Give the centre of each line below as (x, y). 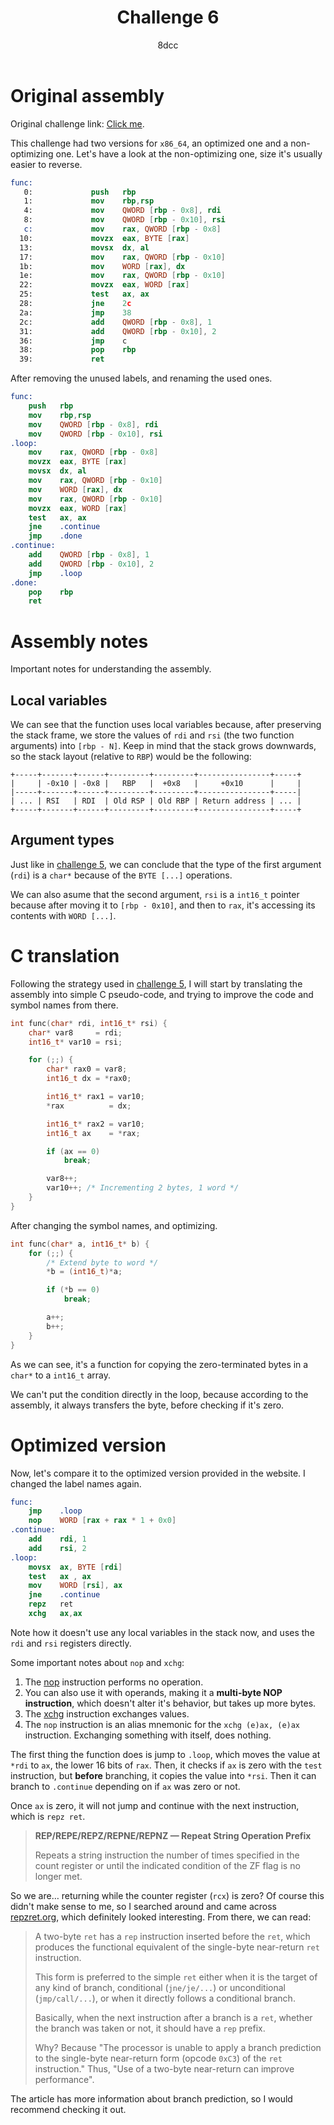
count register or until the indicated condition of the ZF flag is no (167, 1865)
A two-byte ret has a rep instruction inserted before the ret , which (172, 1936)
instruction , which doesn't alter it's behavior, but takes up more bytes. (170, 1703)
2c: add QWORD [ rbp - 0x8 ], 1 (116, 322)
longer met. (58, 1876)
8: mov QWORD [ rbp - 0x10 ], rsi (124, 220)
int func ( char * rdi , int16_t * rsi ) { (89, 1023)
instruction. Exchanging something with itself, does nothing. (148, 1735)
